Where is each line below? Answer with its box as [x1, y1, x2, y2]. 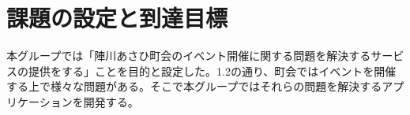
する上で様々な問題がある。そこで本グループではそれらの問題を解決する [6, 78, 382, 95]
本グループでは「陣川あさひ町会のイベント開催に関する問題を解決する [6, 47, 371, 64]
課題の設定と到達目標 [6, 2, 228, 34]
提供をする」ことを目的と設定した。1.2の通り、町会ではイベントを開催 [28, 62, 397, 79]
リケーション [6, 93, 73, 109]
